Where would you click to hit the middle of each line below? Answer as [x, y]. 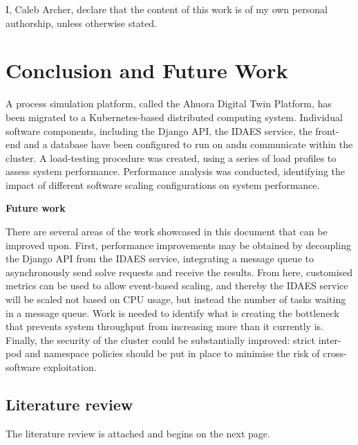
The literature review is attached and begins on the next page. [138, 433]
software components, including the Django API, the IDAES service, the [159, 130]
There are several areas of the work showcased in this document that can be [167, 231]
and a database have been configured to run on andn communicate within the [188, 144]
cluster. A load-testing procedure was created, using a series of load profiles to [171, 157]
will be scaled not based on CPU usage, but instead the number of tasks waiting [176, 299]
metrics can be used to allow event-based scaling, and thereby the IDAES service [177, 285]
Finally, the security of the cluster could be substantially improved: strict [160, 339]
